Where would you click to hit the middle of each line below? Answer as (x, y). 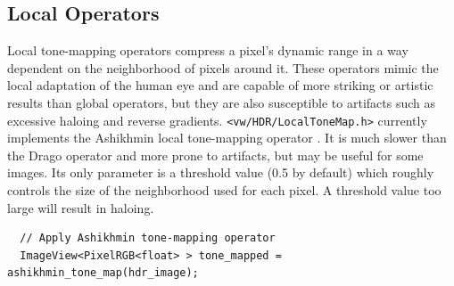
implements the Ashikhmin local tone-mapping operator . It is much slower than (227, 138)
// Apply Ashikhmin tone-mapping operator (148, 238)
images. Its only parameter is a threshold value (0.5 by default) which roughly (221, 172)
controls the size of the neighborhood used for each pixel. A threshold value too (224, 190)
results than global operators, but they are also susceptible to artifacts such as (221, 102)
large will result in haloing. (81, 207)
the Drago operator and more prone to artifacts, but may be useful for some (215, 155)
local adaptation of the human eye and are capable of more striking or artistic (220, 85)
